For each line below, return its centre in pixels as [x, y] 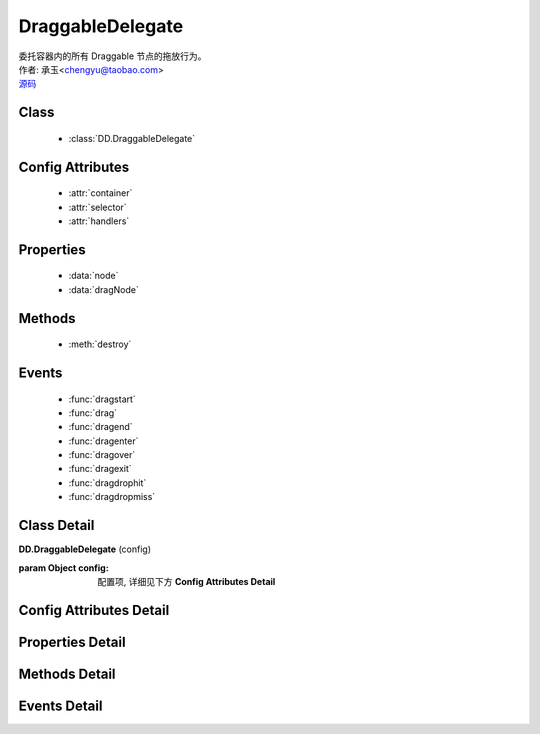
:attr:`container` [100, 193]
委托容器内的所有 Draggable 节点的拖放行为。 [112, 56]
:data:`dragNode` [104, 289]
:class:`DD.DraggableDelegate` [132, 138]
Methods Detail [67, 673]
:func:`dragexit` [100, 469]
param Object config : [63, 567]
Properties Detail [72, 641]
